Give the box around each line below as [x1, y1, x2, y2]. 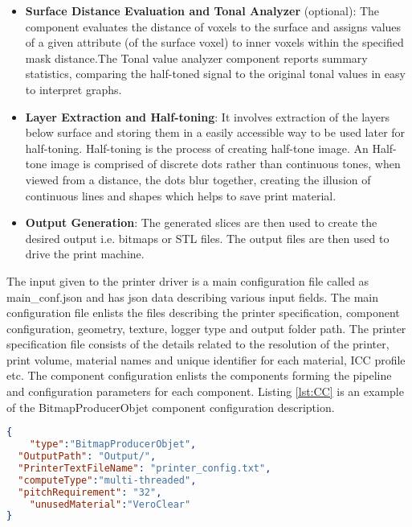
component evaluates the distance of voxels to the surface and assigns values [25, 18, 402, 35]
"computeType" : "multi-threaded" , [18, 474, 197, 486]
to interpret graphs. [25, 80, 122, 97]
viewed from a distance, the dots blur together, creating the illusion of [25, 171, 371, 187]
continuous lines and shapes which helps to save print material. [25, 187, 337, 204]
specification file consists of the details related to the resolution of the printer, [6, 336, 390, 352]
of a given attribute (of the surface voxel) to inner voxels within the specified [25, 34, 404, 51]
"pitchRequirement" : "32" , [18, 486, 162, 498]
